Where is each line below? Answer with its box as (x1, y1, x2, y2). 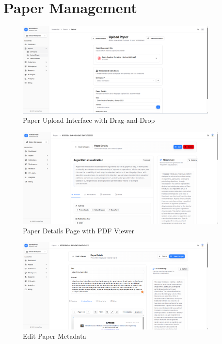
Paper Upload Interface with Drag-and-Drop (23, 115, 155, 125)
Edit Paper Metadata (23, 331, 86, 341)
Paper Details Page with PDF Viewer (23, 225, 134, 235)
